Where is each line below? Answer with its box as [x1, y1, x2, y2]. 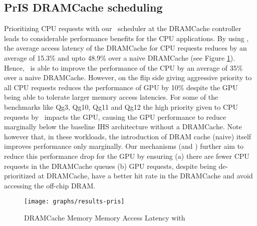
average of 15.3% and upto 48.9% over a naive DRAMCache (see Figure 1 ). [4, 52, 235, 63]
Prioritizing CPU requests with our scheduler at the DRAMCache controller [4, 23, 241, 34]
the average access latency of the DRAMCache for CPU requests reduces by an [4, 43, 247, 53]
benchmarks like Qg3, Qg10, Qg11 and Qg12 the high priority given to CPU [4, 101, 238, 112]
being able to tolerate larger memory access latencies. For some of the [4, 92, 218, 102]
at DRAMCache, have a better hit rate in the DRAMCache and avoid [38, 170, 253, 181]
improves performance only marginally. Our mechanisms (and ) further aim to [4, 141, 244, 151]
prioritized [4, 170, 36, 181]
